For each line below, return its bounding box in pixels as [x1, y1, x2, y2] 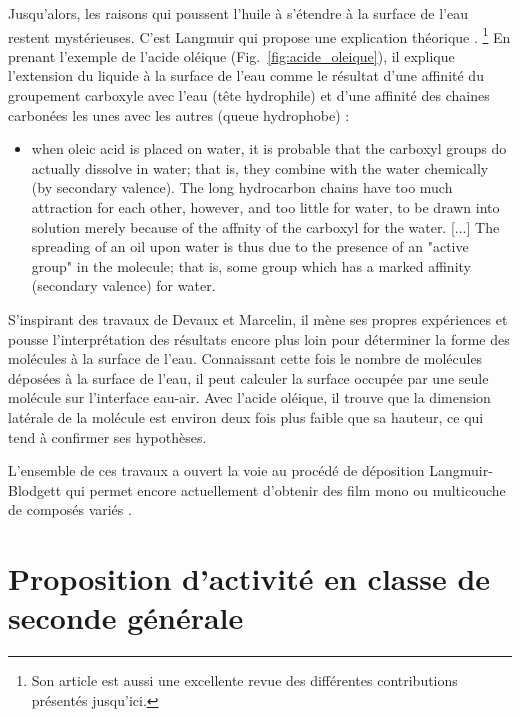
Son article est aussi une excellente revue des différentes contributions [31, 670, 458, 691]
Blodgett [8, 479, 62, 500]
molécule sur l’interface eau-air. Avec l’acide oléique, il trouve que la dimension [8, 387, 491, 408]
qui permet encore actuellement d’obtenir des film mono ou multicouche [65, 479, 506, 500]
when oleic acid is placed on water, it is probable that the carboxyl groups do [31, 138, 507, 159]
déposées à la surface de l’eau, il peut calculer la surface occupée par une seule [8, 367, 489, 388]
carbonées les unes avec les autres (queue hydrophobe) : [8, 104, 350, 125]
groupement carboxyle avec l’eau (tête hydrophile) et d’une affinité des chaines [8, 85, 490, 106]
